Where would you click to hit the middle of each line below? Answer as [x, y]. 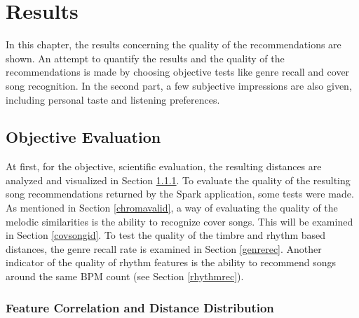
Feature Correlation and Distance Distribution [140, 307]
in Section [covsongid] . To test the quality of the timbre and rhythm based [166, 235]
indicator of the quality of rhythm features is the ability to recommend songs [171, 262]
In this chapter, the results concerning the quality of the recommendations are [174, 44]
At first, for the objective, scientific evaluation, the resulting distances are [164, 166]
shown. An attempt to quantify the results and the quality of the [145, 58]
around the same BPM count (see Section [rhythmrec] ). [125, 276]
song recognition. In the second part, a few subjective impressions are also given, [179, 85]
